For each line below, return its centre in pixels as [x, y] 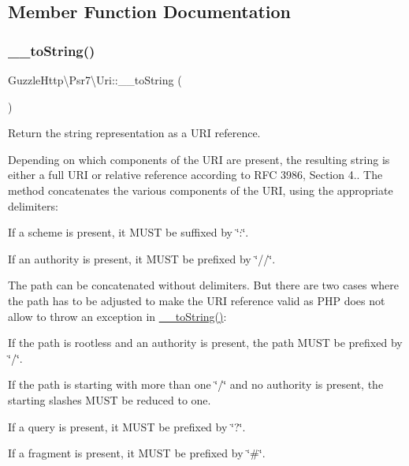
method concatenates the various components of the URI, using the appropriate [201, 190]
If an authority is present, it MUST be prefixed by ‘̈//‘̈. [142, 258]
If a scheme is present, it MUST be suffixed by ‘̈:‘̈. [128, 232]
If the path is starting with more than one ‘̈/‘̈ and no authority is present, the [196, 384]
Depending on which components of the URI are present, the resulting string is [199, 159]
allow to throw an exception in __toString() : [117, 316]
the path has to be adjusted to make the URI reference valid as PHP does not [197, 300]
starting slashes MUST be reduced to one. [110, 399]
